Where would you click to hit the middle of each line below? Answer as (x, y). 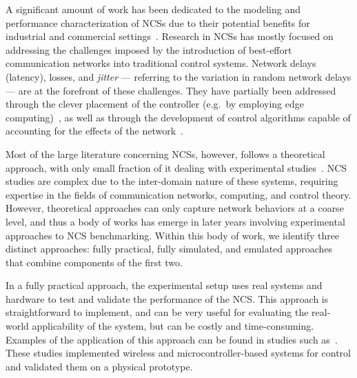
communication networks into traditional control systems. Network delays (161, 63)
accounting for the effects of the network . (94, 131)
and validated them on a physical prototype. (99, 366)
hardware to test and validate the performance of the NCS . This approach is (167, 298)
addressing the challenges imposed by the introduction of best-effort (149, 49)
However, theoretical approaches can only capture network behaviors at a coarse (175, 208)
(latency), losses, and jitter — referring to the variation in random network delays (178, 76)
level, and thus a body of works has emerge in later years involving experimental (175, 221)
